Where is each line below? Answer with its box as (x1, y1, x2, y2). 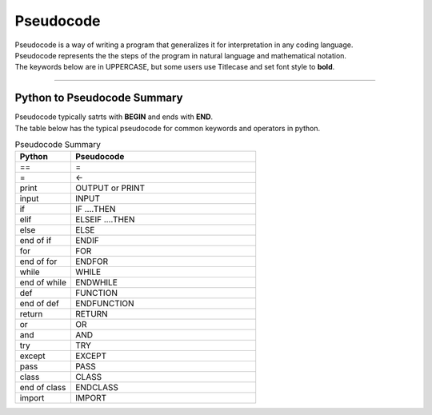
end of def (19, 298, 59, 309)
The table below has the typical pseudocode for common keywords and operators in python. (14, 123, 320, 133)
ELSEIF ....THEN (74, 214, 135, 225)
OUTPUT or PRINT (74, 182, 146, 194)
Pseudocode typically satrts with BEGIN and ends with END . (14, 112, 214, 122)
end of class (19, 382, 66, 393)
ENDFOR (74, 256, 109, 267)
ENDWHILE (74, 277, 118, 288)
